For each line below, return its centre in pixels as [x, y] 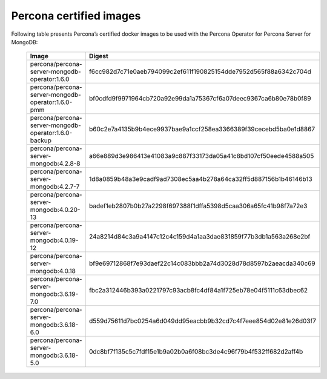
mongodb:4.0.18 [53, 271]
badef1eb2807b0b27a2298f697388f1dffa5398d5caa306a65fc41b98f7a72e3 [198, 206]
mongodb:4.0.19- [54, 240]
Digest [98, 56]
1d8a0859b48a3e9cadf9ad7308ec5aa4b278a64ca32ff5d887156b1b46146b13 [200, 179]
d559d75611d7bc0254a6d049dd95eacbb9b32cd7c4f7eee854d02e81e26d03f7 [203, 321]
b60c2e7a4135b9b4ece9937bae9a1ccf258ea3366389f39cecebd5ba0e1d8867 [202, 129]
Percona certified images [76, 16]
